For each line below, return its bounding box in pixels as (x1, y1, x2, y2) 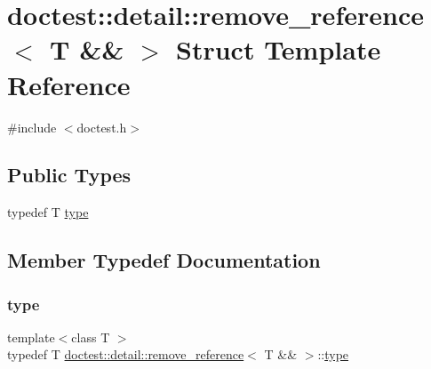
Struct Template (176, 31, 381, 68)
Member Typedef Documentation (7, 246, 321, 274)
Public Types (7, 161, 132, 189)
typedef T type (7, 203, 89, 221)
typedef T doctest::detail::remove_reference (7, 345, 244, 364)
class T (71, 327, 110, 346)
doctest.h (76, 117, 127, 136)
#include (7, 117, 57, 136)
